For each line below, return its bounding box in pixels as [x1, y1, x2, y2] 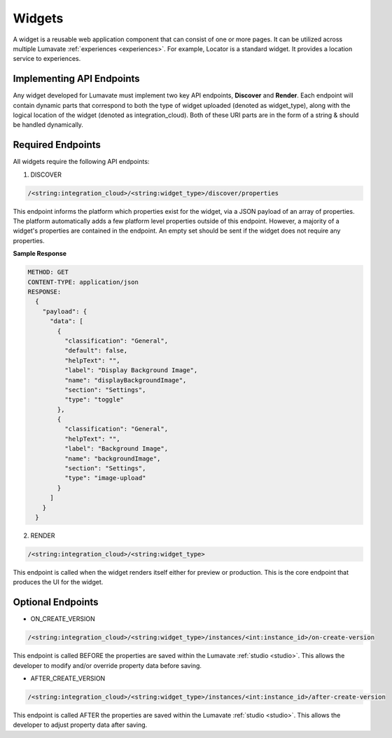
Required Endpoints [13, 139, 101, 151]
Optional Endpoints [13, 596, 99, 608]
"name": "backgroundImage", [64, 454, 161, 463]
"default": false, [64, 347, 128, 355]
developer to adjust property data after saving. [13, 720, 148, 729]
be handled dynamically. [13, 121, 84, 129]
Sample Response [13, 250, 66, 258]
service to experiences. [13, 55, 81, 63]
